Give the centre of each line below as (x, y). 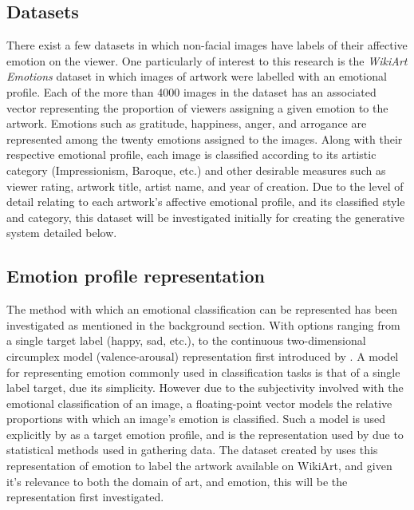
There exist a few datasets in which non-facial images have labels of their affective (207, 45)
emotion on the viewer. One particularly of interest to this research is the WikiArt (207, 60)
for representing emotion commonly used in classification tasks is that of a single (203, 372)
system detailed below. (62, 233)
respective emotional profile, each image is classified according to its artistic (191, 154)
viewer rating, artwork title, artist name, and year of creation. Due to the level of (205, 186)
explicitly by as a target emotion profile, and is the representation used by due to (205, 434)
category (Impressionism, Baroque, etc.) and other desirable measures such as (196, 170)
